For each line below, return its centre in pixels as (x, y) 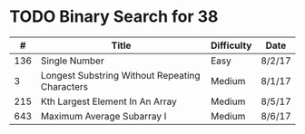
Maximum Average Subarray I (103, 116)
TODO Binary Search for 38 (114, 17)
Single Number (72, 61)
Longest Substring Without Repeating (121, 75)
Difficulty (231, 45)
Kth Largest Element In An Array (108, 101)
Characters (64, 86)
